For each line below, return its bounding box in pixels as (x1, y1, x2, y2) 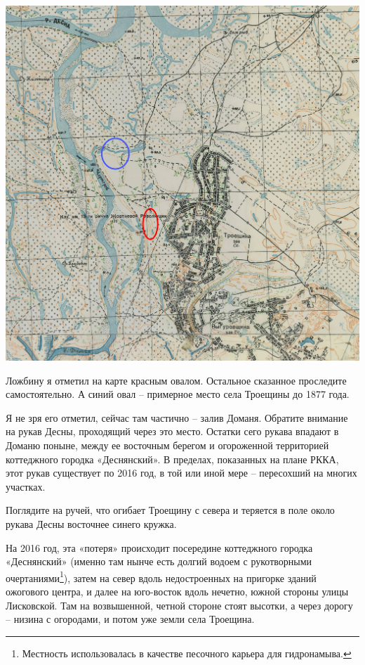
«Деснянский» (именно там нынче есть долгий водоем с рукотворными (6, 554, 312, 569)
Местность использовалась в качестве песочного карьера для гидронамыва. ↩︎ (22, 645, 352, 660)
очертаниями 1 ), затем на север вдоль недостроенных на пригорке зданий (6, 568, 317, 585)
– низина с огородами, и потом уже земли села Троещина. (6, 612, 255, 626)
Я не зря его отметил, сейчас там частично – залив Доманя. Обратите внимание (6, 410, 348, 425)
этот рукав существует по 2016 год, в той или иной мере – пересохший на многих (6, 465, 357, 480)
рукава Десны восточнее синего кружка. (6, 516, 177, 531)
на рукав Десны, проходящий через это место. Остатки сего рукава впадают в (6, 424, 339, 439)
